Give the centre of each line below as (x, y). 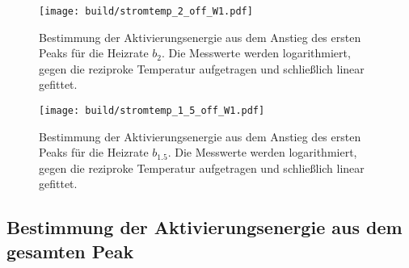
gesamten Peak (70, 251)
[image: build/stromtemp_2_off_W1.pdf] (146, 11)
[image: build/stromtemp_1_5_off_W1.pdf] (152, 111)
